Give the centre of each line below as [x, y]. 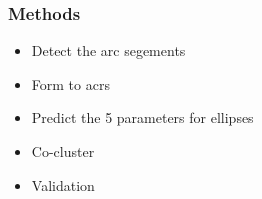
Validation [63, 184]
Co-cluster [63, 151]
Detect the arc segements [108, 50]
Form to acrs [70, 83]
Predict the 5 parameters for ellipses [142, 117]
